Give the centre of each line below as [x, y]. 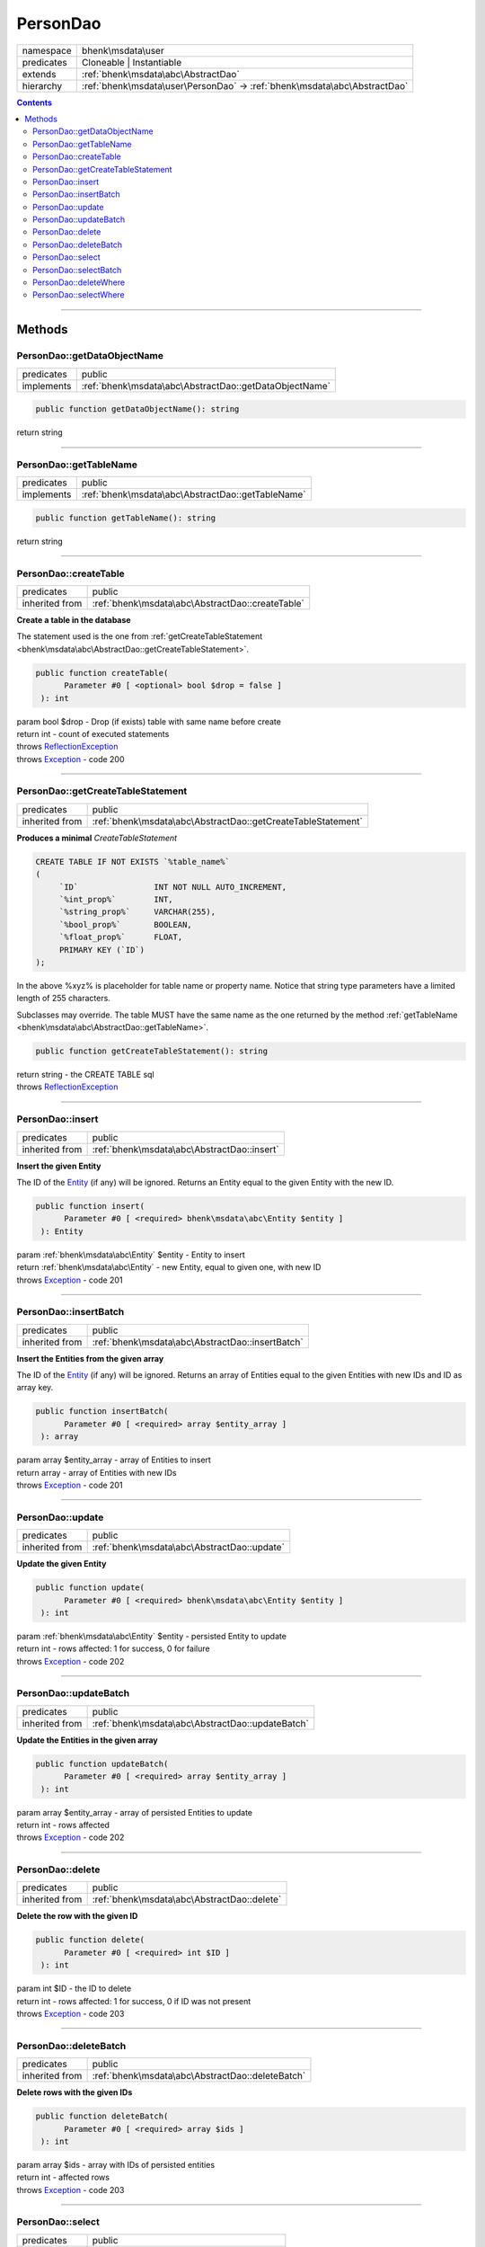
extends [39, 74]
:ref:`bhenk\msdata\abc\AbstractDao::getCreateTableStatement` [227, 821]
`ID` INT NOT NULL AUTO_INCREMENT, [173, 887]
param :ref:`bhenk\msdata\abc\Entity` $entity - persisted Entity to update [152, 1636]
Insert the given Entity [59, 1166]
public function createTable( [102, 673]
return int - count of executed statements [93, 733]
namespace [47, 50]
